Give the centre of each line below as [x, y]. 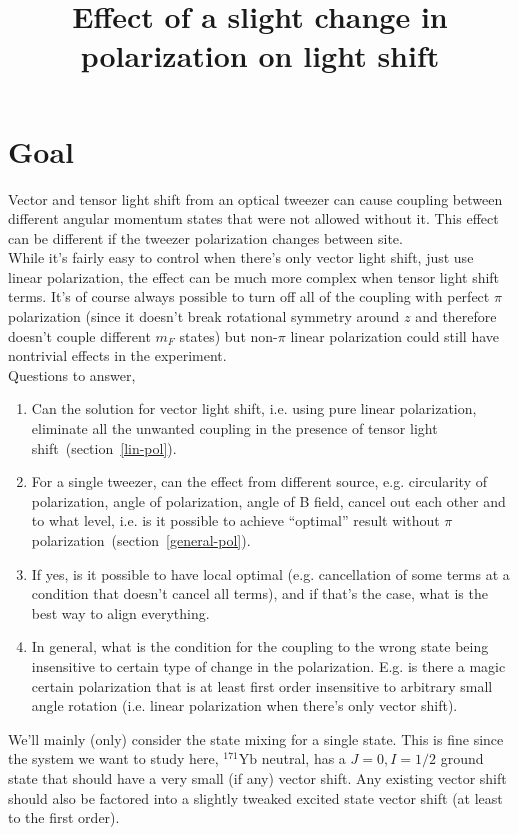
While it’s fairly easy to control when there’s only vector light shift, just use [241, 257]
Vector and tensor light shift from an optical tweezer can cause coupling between [255, 198]
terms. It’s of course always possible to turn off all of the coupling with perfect [249, 296]
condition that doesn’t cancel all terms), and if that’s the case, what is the [259, 593]
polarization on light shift [260, 55]
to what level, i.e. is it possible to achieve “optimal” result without [235, 520]
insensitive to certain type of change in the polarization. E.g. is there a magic [268, 665]
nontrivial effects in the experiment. [117, 355]
